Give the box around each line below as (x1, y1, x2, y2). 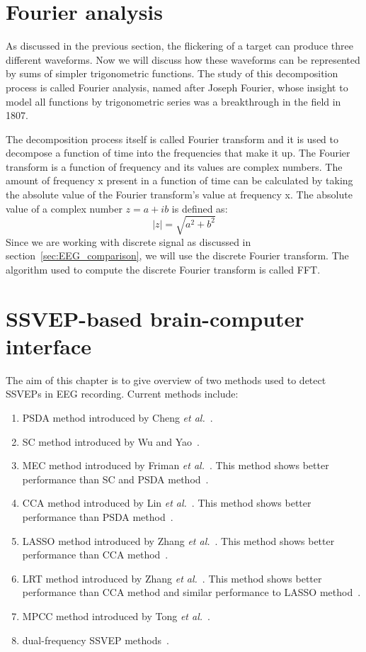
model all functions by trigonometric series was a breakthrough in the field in (6, 94, 341, 108)
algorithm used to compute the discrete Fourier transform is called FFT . (6, 262, 321, 276)
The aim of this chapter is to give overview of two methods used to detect (6, 372, 326, 387)
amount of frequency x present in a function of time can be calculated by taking (6, 173, 353, 188)
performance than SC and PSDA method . (22, 471, 209, 486)
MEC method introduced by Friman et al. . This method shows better (22, 458, 329, 473)
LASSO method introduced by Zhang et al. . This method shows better (22, 533, 335, 548)
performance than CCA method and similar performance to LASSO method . (22, 585, 361, 600)
